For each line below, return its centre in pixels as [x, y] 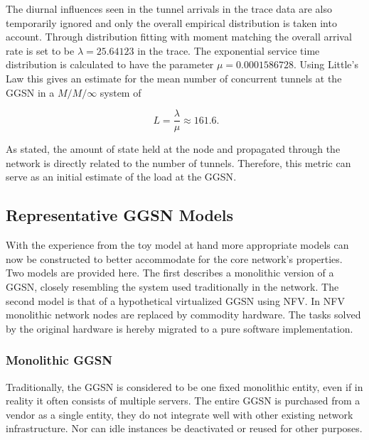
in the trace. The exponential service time [229, 50]
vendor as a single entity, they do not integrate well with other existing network [180, 414]
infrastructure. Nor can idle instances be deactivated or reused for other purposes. [184, 428]
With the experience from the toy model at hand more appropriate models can [177, 245]
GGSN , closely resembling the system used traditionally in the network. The [172, 286]
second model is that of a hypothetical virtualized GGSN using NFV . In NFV [175, 300]
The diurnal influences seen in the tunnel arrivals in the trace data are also [169, 9]
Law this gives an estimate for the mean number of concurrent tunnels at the [174, 78]
